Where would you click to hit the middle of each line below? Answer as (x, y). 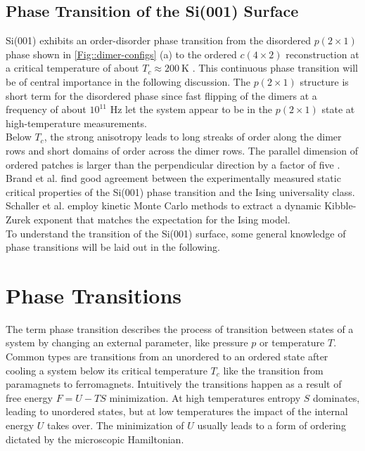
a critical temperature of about (72, 68)
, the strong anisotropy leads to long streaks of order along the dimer (193, 137)
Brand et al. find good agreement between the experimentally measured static (173, 178)
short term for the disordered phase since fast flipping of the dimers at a (161, 95)
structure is (324, 81)
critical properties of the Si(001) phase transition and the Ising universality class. (180, 191)
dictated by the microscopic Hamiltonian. (95, 439)
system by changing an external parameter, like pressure (127, 342)
